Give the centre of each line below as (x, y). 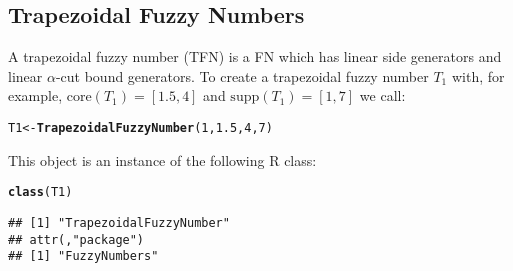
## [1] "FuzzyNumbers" (83, 256)
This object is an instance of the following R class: (162, 159)
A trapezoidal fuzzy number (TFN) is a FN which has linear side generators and (255, 56)
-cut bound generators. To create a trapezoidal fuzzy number (242, 75)
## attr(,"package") (76, 239)
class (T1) (40, 192)
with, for (478, 75)
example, (35, 95)
